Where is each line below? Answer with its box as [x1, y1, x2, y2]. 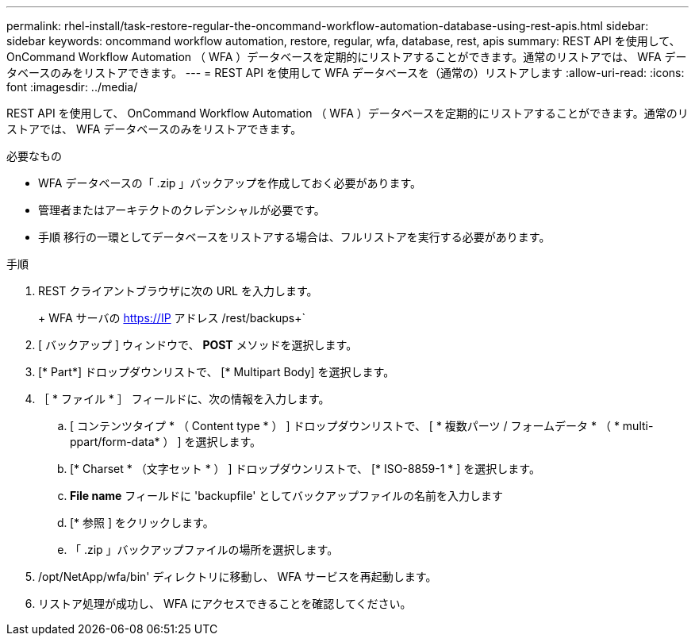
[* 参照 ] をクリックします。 [70, 516, 214, 529]
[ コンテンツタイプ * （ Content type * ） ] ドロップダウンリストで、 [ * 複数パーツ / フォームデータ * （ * [70, 419, 620, 432]
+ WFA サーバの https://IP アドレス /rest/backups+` [38, 311, 306, 325]
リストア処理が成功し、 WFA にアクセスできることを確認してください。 [38, 597, 412, 610]
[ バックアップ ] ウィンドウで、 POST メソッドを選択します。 [38, 338, 358, 352]
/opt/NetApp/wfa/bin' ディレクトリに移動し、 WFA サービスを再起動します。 [38, 570, 437, 583]
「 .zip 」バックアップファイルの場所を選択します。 [70, 543, 339, 556]
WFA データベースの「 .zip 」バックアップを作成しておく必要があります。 [38, 176, 422, 190]
